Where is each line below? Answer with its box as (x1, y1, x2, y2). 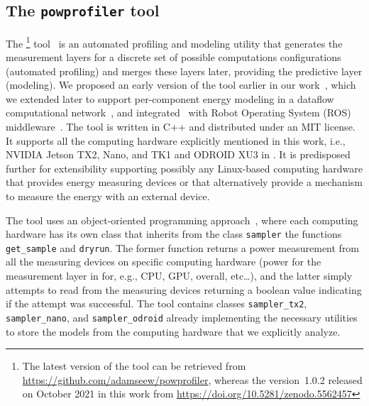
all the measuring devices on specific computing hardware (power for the (6, 254, 321, 269)
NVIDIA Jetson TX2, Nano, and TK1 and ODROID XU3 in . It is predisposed (6, 147, 351, 162)
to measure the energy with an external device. (6, 188, 210, 203)
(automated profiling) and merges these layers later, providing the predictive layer (6, 63, 363, 78)
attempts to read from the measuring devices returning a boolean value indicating (6, 282, 362, 297)
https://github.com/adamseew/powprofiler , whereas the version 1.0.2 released (22, 372, 363, 387)
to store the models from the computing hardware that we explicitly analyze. (6, 324, 341, 339)
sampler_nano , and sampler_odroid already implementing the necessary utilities (6, 309, 358, 324)
